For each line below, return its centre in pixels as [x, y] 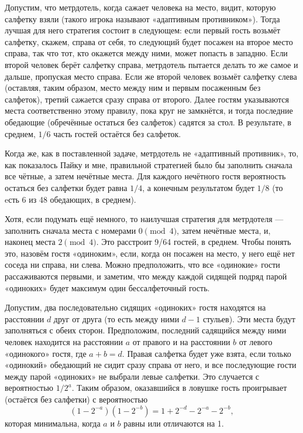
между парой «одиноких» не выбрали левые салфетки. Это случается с [132, 376]
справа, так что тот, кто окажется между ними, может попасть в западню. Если [146, 53]
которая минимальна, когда [53, 423]
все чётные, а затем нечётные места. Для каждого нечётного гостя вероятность [145, 176]
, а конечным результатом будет [198, 187]
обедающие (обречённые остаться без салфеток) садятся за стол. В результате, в [148, 122]
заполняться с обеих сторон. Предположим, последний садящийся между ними [146, 330]
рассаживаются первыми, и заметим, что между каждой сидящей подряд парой [146, 276]
